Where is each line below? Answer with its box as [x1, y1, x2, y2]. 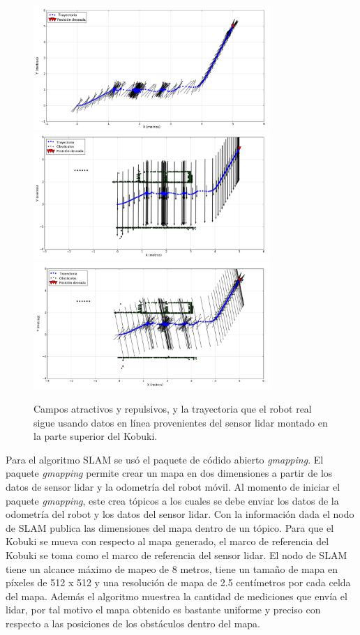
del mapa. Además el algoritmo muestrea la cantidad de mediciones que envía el [6, 588, 347, 603]
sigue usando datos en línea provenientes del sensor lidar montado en [33, 415, 328, 429]
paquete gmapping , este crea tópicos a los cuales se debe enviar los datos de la [6, 493, 339, 507]
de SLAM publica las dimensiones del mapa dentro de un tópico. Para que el [6, 520, 334, 535]
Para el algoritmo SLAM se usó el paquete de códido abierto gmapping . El [6, 452, 324, 466]
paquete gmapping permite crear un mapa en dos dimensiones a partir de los [6, 466, 333, 480]
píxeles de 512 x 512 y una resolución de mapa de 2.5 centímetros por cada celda [6, 575, 351, 590]
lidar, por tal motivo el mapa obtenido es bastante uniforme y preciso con [6, 602, 321, 617]
